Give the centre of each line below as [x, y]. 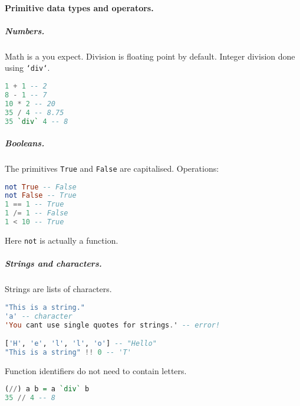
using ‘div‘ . [27, 68]
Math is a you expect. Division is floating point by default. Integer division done [150, 56]
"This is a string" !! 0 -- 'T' [68, 352]
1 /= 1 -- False [37, 213]
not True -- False [41, 187]
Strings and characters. [53, 263]
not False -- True [41, 196]
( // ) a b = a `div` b [47, 389]
